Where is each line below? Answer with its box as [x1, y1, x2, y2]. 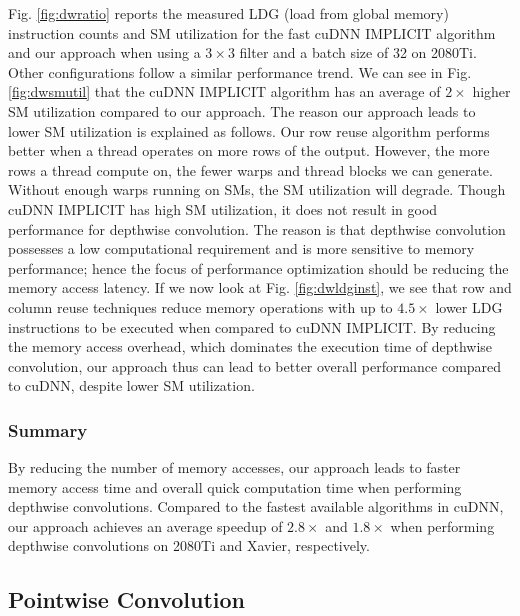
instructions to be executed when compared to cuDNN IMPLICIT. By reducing [8, 316, 496, 337]
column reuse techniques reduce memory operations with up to [8, 296, 393, 317]
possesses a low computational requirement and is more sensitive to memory [8, 238, 475, 259]
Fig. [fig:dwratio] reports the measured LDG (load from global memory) [8, 3, 449, 23]
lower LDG [435, 296, 503, 317]
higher [472, 81, 511, 102]
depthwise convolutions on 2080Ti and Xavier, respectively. [8, 535, 370, 556]
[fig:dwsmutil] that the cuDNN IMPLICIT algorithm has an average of [8, 81, 441, 102]
